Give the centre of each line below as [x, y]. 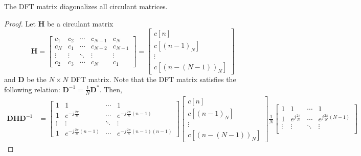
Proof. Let [20, 23]
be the [37, 79]
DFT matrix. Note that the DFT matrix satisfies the [153, 79]
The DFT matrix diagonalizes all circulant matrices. [86, 6]
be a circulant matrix [80, 23]
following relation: [32, 89]
